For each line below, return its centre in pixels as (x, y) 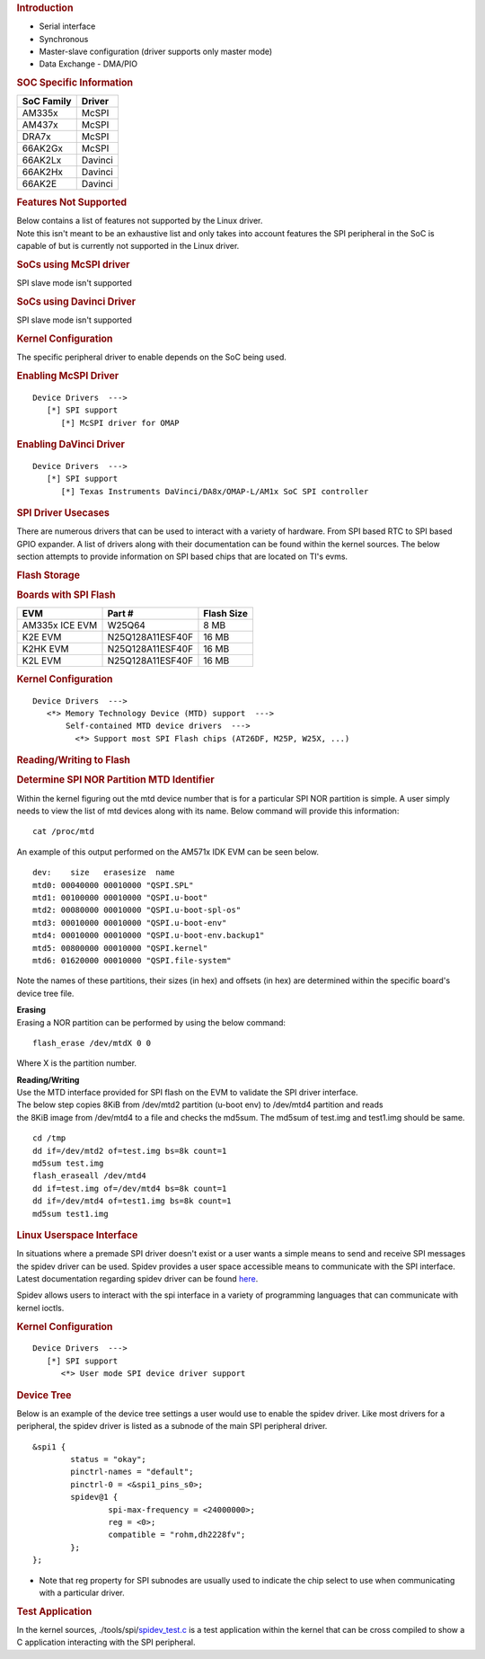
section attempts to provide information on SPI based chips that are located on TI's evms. (182, 556)
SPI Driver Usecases (63, 512)
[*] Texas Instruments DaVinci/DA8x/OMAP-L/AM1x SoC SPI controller (215, 491)
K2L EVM (42, 661)
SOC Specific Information (75, 83)
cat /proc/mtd (63, 832)
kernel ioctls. (40, 1308)
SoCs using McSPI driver (73, 264)
